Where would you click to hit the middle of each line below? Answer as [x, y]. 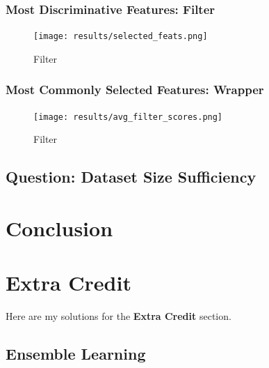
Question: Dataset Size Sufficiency [131, 177]
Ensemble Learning [76, 354]
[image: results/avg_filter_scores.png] [128, 117]
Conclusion [59, 228]
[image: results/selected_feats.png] [121, 37]
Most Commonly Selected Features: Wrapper [135, 90]
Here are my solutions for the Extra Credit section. [119, 316]
